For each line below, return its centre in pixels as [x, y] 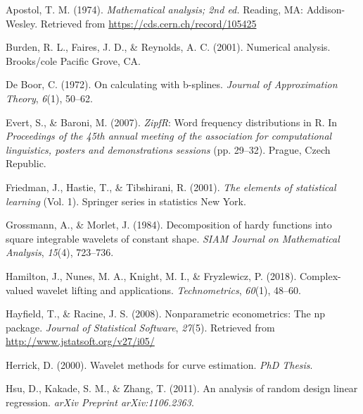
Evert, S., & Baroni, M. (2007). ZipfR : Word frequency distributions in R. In [172, 122]
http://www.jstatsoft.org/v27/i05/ [80, 341]
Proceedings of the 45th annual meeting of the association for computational [169, 136]
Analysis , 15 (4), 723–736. [60, 252]
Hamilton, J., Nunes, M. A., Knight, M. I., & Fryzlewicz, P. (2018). [151, 275]
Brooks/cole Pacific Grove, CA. [73, 60]
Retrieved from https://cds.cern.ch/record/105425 [148, 23]
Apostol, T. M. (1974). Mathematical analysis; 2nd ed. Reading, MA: [155, 9]
